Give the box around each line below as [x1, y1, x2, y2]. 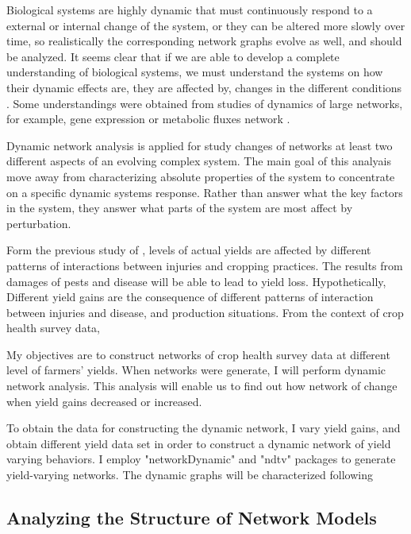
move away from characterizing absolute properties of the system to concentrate [6, 168, 395, 184]
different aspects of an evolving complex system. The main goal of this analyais [6, 153, 392, 169]
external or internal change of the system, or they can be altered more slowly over [6, 17, 405, 33]
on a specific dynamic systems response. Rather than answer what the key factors [6, 184, 403, 200]
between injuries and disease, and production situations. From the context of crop [6, 304, 404, 320]
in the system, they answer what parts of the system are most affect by [6, 199, 353, 216]
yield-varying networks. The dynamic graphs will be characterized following [6, 466, 373, 483]
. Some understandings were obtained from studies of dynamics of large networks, [6, 95, 403, 111]
